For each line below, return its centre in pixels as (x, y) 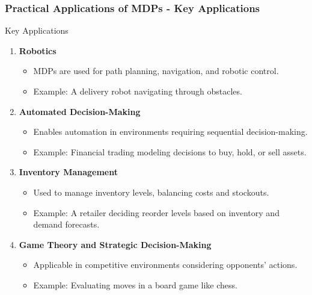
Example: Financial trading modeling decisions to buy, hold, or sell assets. (170, 151)
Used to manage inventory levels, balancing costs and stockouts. (151, 192)
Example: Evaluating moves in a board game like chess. (135, 284)
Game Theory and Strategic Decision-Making (115, 244)
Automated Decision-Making (80, 111)
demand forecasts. (66, 224)
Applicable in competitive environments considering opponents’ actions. (165, 265)
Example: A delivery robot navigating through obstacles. (138, 91)
